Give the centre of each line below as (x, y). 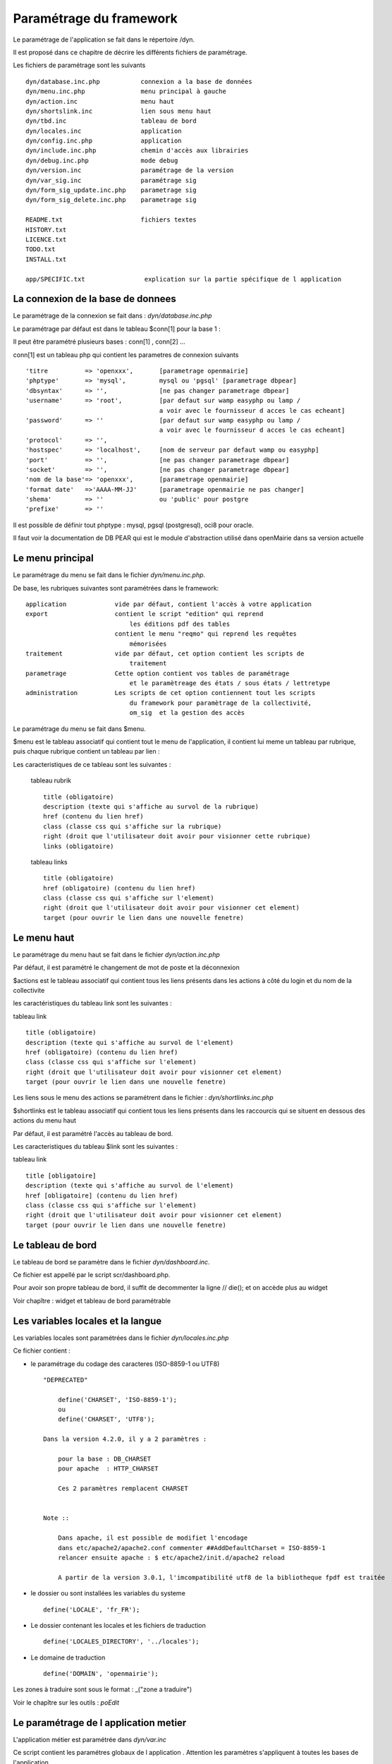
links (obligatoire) (79, 846)
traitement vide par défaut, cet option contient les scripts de (165, 653)
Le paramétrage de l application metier (100, 1723)
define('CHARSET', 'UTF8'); (106, 1419)
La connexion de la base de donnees (94, 299)
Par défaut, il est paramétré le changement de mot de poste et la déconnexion (126, 967)
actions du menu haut (45, 1120)
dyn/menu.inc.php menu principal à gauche (126, 91)
